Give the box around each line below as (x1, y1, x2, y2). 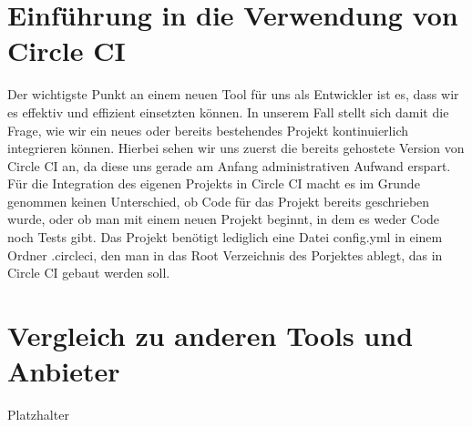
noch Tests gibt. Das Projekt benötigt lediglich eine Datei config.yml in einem (7, 228, 443, 247)
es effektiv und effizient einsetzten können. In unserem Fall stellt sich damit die (7, 102, 449, 121)
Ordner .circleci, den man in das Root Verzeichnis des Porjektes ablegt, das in (7, 245, 443, 264)
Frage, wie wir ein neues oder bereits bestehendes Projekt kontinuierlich (7, 120, 408, 139)
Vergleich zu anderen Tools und (7, 317, 414, 354)
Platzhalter (7, 405, 69, 424)
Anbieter (7, 352, 120, 390)
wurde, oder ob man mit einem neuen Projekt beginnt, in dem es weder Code (7, 209, 440, 229)
